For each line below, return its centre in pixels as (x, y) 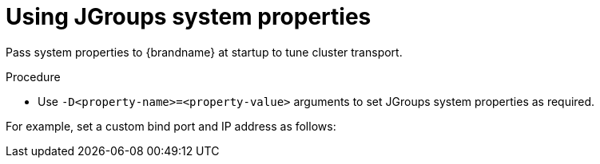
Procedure (33, 76)
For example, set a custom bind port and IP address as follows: (171, 126)
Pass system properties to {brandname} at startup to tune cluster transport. (204, 52)
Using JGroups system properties (189, 17)
